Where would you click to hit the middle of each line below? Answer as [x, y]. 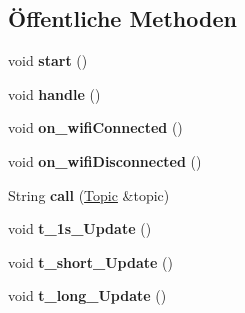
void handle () [54, 93]
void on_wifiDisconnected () [105, 160]
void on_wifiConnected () [95, 127]
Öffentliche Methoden [122, 18]
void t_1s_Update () [80, 228]
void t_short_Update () [90, 261]
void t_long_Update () [87, 295]
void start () [48, 60]
